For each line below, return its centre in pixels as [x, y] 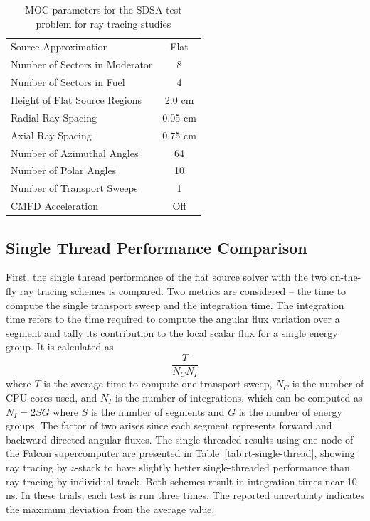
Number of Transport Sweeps [74, 188]
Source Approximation [60, 47]
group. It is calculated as [60, 347]
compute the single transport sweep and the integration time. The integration [175, 305]
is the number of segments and [158, 411]
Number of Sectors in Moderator [82, 64]
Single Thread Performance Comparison [157, 247]
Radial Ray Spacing [54, 117]
